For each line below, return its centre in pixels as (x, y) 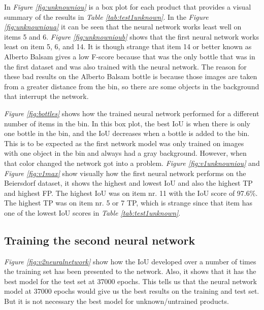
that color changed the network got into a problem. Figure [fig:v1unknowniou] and (132, 163)
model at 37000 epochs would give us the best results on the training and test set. (132, 291)
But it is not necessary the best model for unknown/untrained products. (117, 301)
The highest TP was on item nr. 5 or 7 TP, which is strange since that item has (128, 203)
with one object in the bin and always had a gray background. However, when (125, 153)
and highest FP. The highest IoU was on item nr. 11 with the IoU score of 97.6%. (131, 193)
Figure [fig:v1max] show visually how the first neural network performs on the (125, 173)
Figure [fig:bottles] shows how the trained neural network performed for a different (132, 113)
